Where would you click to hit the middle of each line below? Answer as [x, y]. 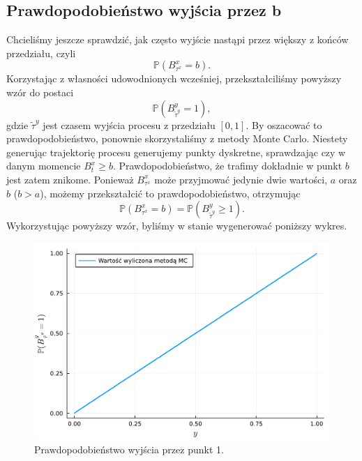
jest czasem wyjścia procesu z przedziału [129, 124]
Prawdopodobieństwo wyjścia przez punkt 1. [129, 449]
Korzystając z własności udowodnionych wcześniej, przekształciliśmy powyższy [174, 78]
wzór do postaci [40, 92]
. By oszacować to [284, 124]
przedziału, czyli [41, 53]
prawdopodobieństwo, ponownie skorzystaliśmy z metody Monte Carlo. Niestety [177, 138]
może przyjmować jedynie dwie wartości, [241, 179]
